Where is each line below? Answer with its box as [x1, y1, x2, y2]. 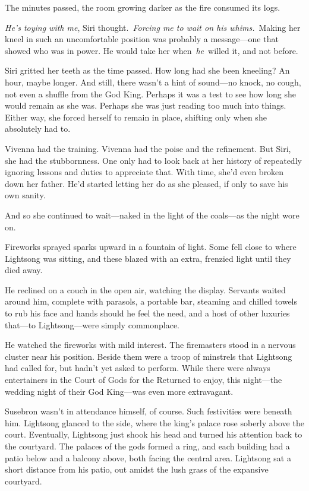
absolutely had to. [5, 122, 71, 135]
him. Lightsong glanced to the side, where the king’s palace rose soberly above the [5, 416, 304, 429]
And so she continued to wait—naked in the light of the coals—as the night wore [5, 208, 299, 221]
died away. [5, 264, 43, 276]
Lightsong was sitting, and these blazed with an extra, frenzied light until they [5, 252, 291, 264]
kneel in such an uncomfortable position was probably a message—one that [5, 33, 279, 45]
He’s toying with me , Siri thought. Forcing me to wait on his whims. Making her [5, 21, 301, 33]
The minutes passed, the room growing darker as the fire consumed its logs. [5, 1, 280, 13]
